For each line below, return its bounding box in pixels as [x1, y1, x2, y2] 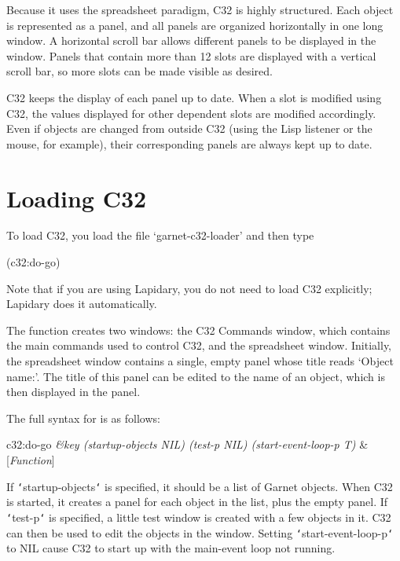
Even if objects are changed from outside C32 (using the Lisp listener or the [6, 120, 372, 137]
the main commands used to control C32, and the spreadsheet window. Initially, [6, 337, 391, 354]
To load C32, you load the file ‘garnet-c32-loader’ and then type [6, 227, 314, 244]
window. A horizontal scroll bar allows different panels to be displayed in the [6, 32, 376, 49]
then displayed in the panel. [6, 383, 141, 400]
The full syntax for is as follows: [6, 409, 160, 426]
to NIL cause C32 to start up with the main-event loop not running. [6, 540, 336, 556]
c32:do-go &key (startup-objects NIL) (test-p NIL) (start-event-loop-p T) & [6, 436, 369, 453]
